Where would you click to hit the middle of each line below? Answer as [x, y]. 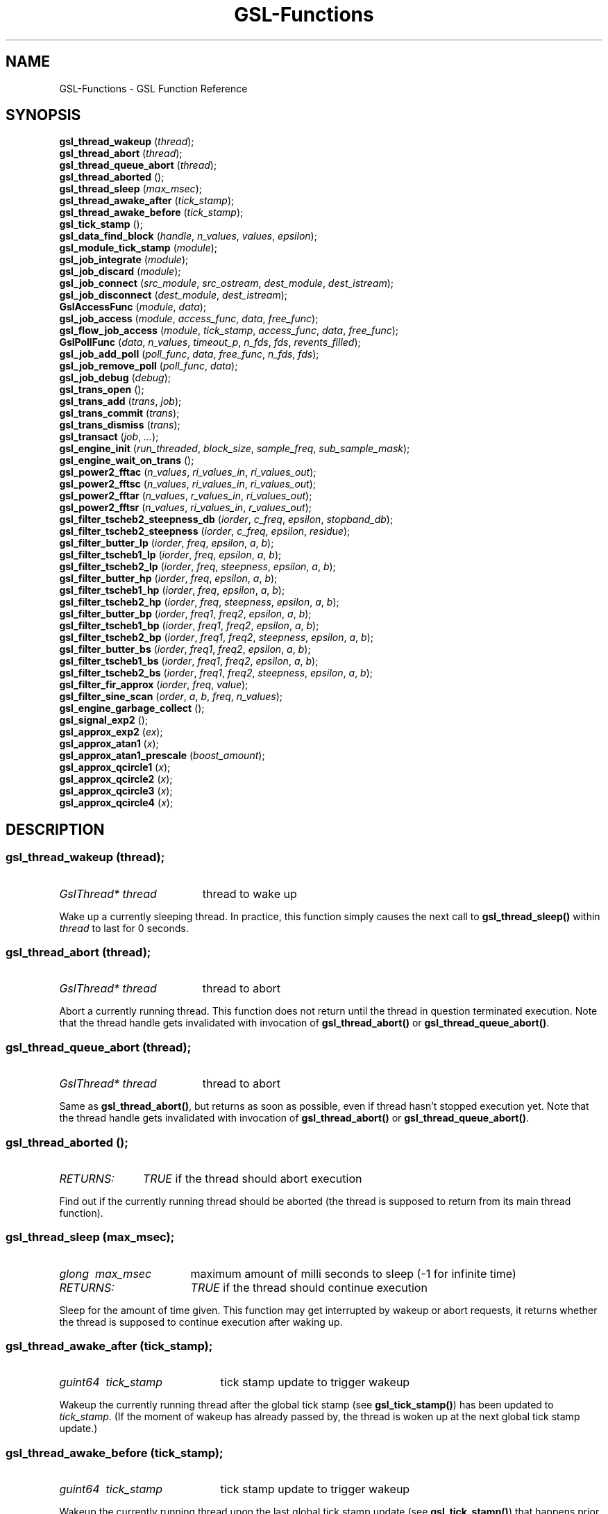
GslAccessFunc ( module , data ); [133, 307]
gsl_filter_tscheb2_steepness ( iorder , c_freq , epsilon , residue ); [205, 531]
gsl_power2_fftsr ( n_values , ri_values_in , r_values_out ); [185, 508]
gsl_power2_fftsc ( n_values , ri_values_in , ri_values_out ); [188, 484]
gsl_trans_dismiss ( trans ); [120, 425]
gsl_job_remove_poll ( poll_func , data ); [149, 366]
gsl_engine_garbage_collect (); [132, 708]
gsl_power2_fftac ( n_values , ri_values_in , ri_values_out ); [188, 472]
